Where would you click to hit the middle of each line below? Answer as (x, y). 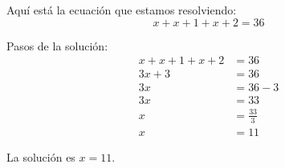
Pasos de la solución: (57, 45)
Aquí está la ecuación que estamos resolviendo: (122, 10)
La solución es (41, 156)
